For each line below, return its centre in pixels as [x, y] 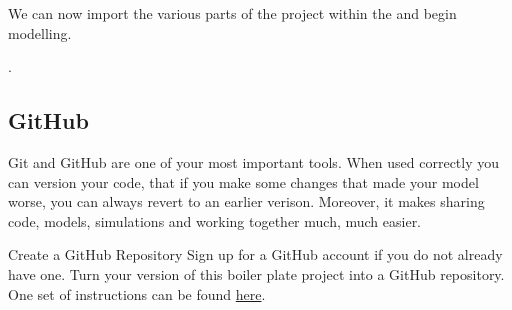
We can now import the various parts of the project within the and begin [232, 13]
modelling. [40, 32]
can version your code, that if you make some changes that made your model [243, 181]
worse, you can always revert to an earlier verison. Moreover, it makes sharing [246, 201]
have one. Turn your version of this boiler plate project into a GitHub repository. [256, 273]
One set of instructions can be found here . [137, 293]
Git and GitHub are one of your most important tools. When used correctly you [254, 161]
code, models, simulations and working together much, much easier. [215, 220]
